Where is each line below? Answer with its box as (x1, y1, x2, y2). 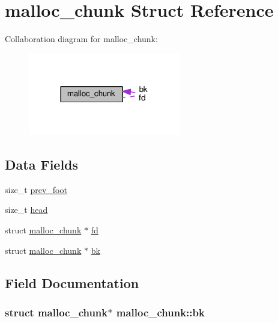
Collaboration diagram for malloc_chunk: (5, 32, 158, 45)
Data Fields (5, 155, 79, 173)
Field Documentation (5, 273, 139, 292)
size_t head (5, 203, 48, 216)
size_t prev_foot (5, 183, 67, 195)
